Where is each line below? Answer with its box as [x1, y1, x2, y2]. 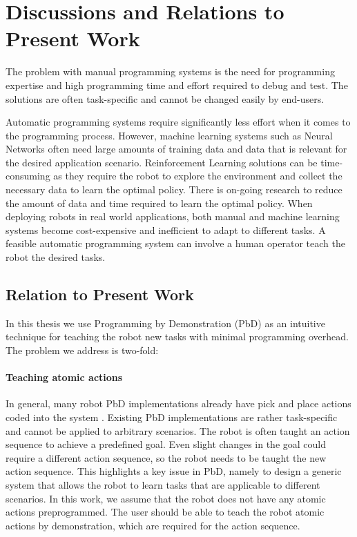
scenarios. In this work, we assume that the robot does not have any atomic [6, 491, 326, 505]
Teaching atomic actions [6, 370, 123, 384]
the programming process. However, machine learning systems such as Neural [6, 128, 333, 142]
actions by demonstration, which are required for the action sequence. [6, 518, 300, 532]
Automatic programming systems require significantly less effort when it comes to [6, 115, 351, 129]
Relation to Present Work [6, 284, 194, 305]
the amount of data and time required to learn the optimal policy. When [6, 195, 313, 210]
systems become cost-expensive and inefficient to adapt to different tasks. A [6, 222, 326, 237]
